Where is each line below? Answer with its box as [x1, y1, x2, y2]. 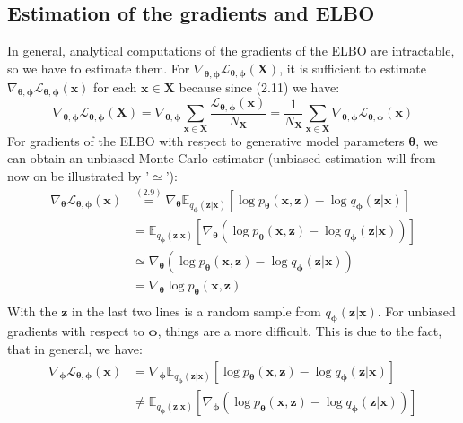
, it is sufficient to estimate [279, 58, 427, 77]
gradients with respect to [7, 322, 144, 341]
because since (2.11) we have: [179, 77, 340, 96]
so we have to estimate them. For [7, 58, 190, 77]
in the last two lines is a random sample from [72, 301, 321, 320]
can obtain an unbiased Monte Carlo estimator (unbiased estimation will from [7, 149, 436, 168]
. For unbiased [377, 301, 456, 320]
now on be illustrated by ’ [7, 166, 150, 185]
